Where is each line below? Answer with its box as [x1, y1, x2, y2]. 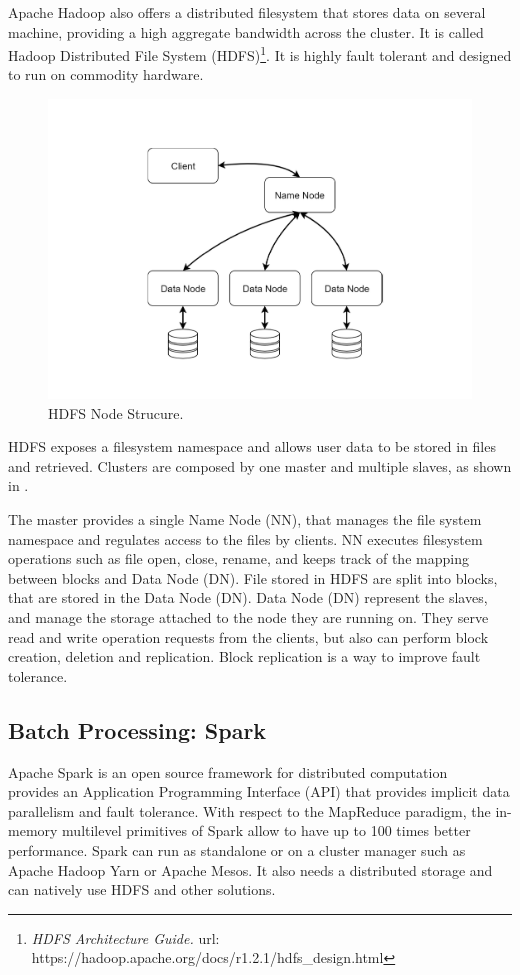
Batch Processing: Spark [8, 714, 267, 745]
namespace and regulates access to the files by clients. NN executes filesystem [8, 528, 483, 549]
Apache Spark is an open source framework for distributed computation [8, 761, 448, 782]
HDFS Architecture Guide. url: [31, 927, 220, 948]
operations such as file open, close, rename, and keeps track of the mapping [8, 548, 469, 569]
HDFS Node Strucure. [48, 402, 184, 423]
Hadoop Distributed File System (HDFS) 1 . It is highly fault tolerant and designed [8, 42, 512, 65]
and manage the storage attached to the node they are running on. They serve [8, 607, 489, 628]
